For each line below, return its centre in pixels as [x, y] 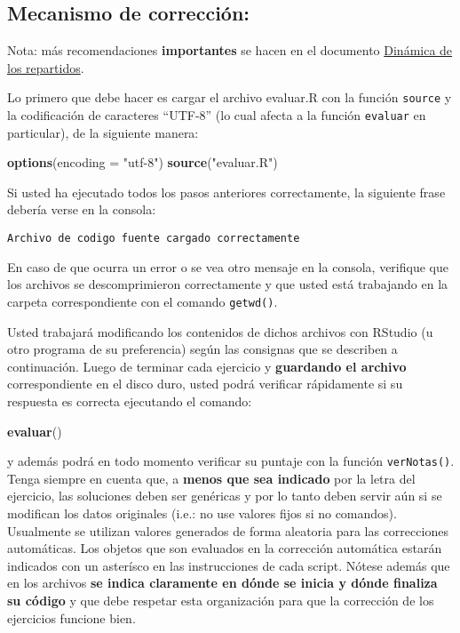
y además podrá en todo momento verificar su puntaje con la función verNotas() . [231, 461]
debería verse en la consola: [82, 209]
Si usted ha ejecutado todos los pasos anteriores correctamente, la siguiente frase [226, 192]
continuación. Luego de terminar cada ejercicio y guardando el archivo [207, 366]
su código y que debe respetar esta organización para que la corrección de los [221, 600]
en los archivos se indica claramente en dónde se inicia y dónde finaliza [222, 583]
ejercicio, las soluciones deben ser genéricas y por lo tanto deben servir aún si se [225, 496]
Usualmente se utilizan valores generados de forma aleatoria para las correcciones [228, 530]
